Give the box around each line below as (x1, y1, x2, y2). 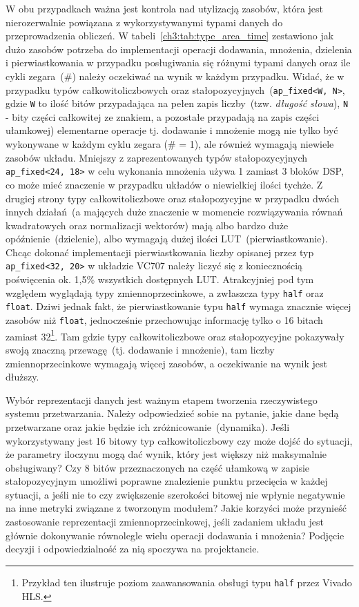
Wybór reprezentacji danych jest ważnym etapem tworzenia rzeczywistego (6, 392, 318, 407)
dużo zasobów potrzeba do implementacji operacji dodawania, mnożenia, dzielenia (6, 41, 352, 56)
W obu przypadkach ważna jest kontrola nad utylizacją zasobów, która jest (6, 1, 324, 15)
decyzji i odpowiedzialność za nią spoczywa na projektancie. (6, 541, 260, 556)
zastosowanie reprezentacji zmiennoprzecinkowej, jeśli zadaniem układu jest (6, 514, 324, 529)
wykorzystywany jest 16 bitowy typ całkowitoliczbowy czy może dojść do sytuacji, (6, 433, 353, 447)
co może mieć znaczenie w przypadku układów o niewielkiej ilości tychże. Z (6, 177, 323, 191)
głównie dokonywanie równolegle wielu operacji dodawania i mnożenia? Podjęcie (6, 528, 345, 542)
